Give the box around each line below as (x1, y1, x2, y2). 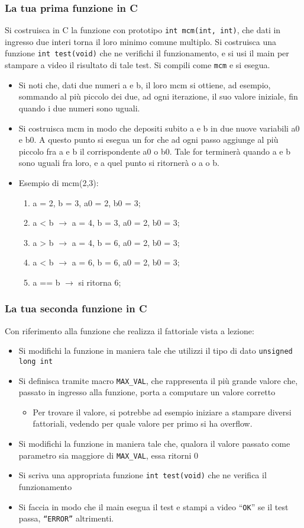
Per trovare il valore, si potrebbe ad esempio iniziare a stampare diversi (33, 405, 292, 418)
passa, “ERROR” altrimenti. (18, 512, 114, 524)
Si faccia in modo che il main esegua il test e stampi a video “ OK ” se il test (18, 500, 289, 513)
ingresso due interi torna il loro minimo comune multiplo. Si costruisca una (5, 35, 277, 47)
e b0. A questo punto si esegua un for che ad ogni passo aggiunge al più (18, 133, 279, 146)
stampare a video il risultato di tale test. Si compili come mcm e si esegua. (5, 59, 270, 71)
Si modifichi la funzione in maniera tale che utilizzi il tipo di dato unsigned (18, 344, 293, 357)
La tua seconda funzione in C (5, 301, 147, 316)
